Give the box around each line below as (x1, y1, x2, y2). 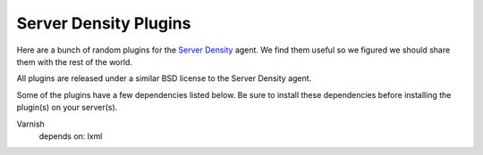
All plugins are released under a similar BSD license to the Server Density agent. (16, 73, 312, 84)
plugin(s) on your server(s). (16, 102, 118, 113)
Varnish (16, 118, 45, 129)
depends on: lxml (38, 130, 103, 142)
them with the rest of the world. (16, 56, 133, 67)
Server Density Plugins (16, 13, 191, 33)
